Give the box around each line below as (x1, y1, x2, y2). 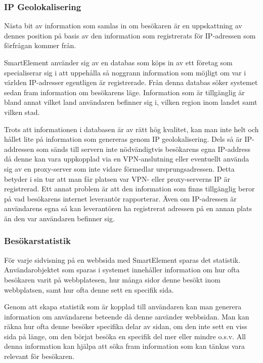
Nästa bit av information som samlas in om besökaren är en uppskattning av (4, 20, 242, 31)
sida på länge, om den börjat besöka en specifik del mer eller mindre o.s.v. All (4, 331, 246, 341)
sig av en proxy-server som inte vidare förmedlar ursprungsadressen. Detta (4, 163, 235, 174)
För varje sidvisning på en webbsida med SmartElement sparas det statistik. (4, 254, 241, 265)
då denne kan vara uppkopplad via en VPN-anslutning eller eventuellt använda (4, 153, 249, 164)
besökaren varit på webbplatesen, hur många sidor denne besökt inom (4, 274, 221, 285)
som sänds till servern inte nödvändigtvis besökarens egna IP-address (36, 143, 250, 154)
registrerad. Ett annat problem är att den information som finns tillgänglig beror (4, 183, 255, 194)
